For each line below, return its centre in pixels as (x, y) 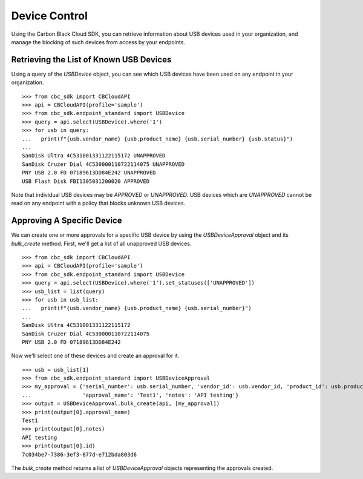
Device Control (49, 16)
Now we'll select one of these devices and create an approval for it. (95, 356)
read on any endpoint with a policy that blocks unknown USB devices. (98, 203)
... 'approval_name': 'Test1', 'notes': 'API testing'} (130, 395)
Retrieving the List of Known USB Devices (91, 60)
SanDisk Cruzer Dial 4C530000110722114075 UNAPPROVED (103, 164)
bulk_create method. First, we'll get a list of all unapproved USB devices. (101, 243)
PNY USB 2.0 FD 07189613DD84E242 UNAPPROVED (89, 173)
